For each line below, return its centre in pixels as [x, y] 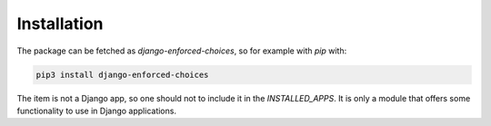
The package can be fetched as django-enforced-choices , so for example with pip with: [182, 51]
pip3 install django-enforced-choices [122, 74]
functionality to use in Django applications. [97, 111]
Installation [60, 24]
